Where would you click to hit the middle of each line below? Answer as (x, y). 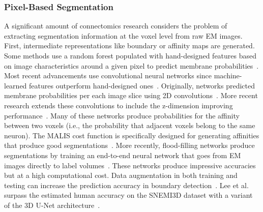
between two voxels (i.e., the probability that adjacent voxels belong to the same (130, 125)
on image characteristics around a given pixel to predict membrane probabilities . (131, 65)
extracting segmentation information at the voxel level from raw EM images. (123, 35)
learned (16, 85)
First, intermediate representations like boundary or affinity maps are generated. (129, 46)
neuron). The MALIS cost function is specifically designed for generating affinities (132, 135)
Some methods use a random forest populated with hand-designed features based (130, 55)
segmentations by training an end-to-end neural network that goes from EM (123, 155)
